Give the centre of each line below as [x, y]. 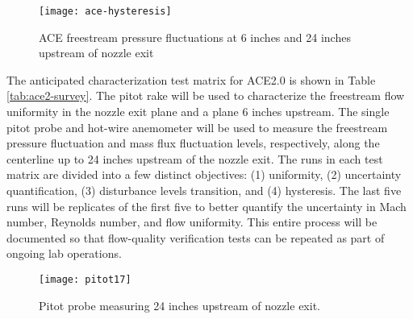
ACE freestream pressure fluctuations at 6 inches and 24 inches [195, 37]
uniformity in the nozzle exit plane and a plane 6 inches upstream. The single [198, 112]
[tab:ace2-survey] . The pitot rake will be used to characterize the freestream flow [206, 95]
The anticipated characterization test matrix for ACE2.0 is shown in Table [191, 79]
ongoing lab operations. [64, 253]
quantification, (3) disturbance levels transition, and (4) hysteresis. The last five [204, 190]
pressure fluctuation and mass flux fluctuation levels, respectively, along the [193, 143]
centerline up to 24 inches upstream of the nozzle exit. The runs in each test [195, 158]
